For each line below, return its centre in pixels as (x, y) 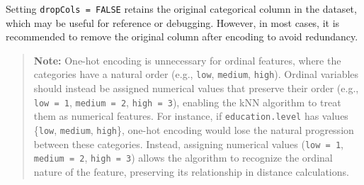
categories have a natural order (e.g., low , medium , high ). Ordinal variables (196, 74)
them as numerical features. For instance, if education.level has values (191, 116)
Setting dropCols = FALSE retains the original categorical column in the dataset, (181, 9)
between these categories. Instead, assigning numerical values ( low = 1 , (188, 144)
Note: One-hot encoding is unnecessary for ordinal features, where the (187, 60)
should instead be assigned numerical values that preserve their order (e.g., (196, 88)
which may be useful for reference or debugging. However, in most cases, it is (173, 22)
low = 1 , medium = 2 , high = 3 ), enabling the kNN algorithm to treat (187, 102)
